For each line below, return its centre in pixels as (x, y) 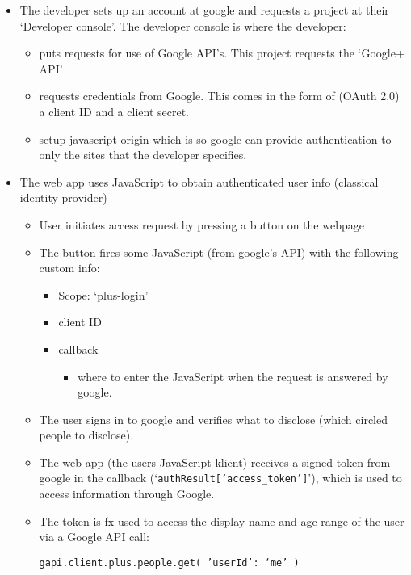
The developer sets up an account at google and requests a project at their (204, 10)
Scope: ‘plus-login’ (103, 294)
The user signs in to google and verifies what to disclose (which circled (214, 419)
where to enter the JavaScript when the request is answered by (233, 376)
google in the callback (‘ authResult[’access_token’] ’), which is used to (220, 478)
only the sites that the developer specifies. (143, 155)
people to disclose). (86, 435)
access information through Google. (127, 494)
